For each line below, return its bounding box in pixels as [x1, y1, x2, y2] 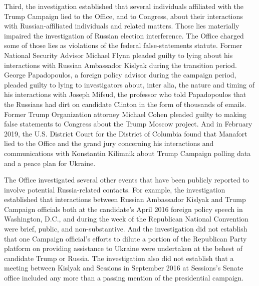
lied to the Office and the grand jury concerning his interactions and [4, 138, 214, 148]
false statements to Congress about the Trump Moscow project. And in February [4, 118, 252, 129]
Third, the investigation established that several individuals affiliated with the [4, 1, 244, 11]
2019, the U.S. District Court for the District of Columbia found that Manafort [4, 128, 247, 138]
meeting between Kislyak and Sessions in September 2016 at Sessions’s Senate [4, 262, 243, 273]
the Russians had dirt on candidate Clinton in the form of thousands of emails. [4, 98, 246, 109]
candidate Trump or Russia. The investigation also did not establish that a [4, 252, 234, 263]
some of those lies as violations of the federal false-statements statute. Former [4, 40, 242, 50]
